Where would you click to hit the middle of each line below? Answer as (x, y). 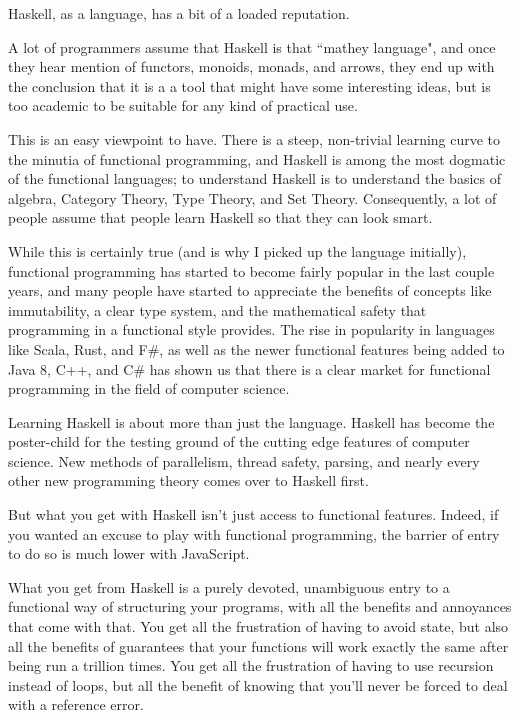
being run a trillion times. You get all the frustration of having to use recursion (251, 665)
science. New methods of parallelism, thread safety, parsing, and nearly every (244, 460)
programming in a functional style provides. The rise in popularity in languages (251, 329)
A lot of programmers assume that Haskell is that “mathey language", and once (252, 46)
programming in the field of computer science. (149, 388)
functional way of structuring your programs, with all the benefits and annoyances (260, 606)
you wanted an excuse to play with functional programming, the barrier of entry (254, 533)
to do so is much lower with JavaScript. (129, 553)
